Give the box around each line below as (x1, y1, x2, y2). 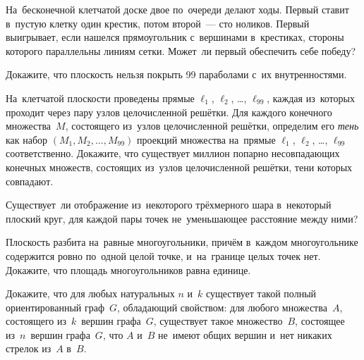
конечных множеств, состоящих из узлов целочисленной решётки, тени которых (6, 159, 353, 174)
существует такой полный (205, 286, 317, 301)
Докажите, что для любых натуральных (6, 286, 175, 301)
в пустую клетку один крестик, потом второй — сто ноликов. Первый (6, 15, 310, 30)
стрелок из (6, 341, 51, 356)
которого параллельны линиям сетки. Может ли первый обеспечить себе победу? (6, 43, 356, 58)
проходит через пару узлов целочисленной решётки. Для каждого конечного (6, 104, 332, 119)
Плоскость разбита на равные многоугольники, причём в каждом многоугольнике (6, 235, 358, 249)
